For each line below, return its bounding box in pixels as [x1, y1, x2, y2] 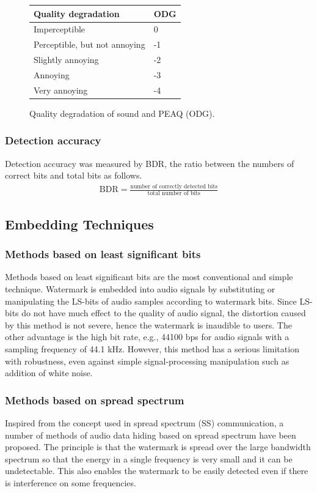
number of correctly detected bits [130, 183, 218, 190]
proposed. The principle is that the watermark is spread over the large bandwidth [5, 440, 311, 453]
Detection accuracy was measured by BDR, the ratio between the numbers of [5, 157, 294, 169]
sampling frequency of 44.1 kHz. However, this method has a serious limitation [5, 343, 299, 355]
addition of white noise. [5, 366, 93, 379]
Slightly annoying [34, 53, 99, 66]
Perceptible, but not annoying [34, 38, 145, 51]
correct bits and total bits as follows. [5, 169, 142, 182]
